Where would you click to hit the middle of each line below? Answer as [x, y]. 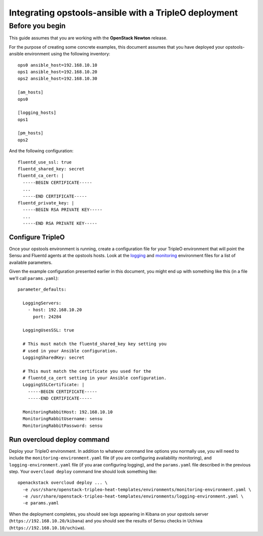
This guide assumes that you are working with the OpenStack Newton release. [88, 38]
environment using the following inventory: [67, 54]
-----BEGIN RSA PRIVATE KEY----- [63, 210]
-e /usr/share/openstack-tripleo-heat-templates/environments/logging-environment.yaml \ [133, 496]
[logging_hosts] [37, 113]
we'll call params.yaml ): [34, 278]
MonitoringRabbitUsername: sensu [63, 419]
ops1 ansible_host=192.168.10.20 [57, 72]
